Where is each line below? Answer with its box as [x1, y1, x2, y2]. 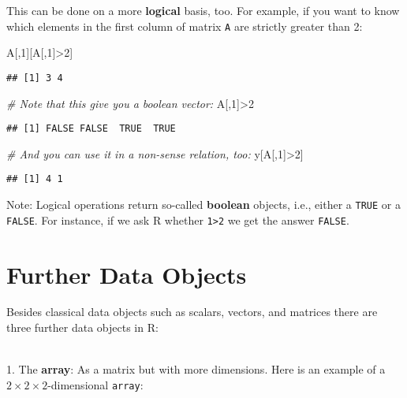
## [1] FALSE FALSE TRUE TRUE [6, 123, 176, 135]
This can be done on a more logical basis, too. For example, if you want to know [6, 2, 400, 18]
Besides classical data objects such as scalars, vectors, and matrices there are [6, 303, 378, 320]
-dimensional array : [47, 376, 144, 392]
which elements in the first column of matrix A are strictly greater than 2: [6, 17, 363, 34]
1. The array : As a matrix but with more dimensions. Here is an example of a [6, 361, 386, 378]
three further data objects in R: [6, 319, 159, 336]
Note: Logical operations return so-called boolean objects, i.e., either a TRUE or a [6, 196, 401, 212]
